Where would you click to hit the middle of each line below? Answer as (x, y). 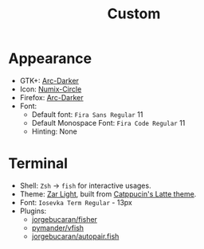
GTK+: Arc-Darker (49, 80)
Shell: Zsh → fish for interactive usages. (85, 185)
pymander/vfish (58, 228)
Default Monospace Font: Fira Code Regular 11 (108, 123)
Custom (134, 14)
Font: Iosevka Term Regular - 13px (76, 202)
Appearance (50, 58)
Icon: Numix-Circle (51, 89)
